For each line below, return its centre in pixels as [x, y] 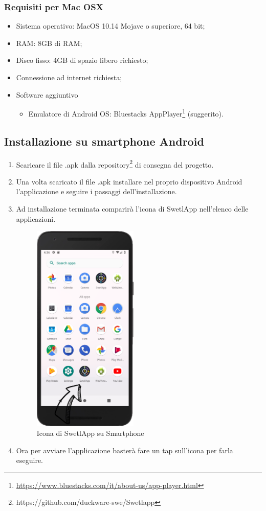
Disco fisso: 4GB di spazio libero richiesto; [82, 60]
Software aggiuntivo [47, 94]
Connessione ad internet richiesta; [69, 77]
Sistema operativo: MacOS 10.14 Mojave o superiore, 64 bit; [110, 26]
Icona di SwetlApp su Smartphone [90, 433]
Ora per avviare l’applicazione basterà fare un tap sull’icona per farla [125, 450]
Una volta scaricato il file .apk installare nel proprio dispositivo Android [129, 181]
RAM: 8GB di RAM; [49, 43]
